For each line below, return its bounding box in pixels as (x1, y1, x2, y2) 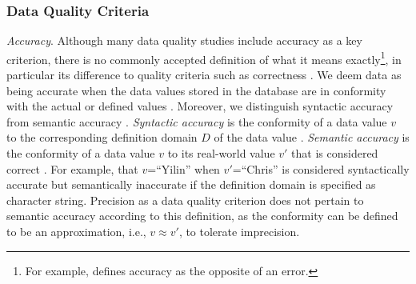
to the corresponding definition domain (6, 129, 198, 146)
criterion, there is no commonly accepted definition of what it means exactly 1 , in (6, 48, 402, 67)
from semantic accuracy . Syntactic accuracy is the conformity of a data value (6, 113, 387, 130)
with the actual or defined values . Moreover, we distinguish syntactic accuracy (6, 98, 394, 114)
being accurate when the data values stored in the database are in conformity (6, 82, 386, 98)
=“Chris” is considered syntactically (232, 160, 410, 177)
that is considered (291, 145, 378, 162)
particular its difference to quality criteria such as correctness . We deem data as (6, 66, 402, 83)
